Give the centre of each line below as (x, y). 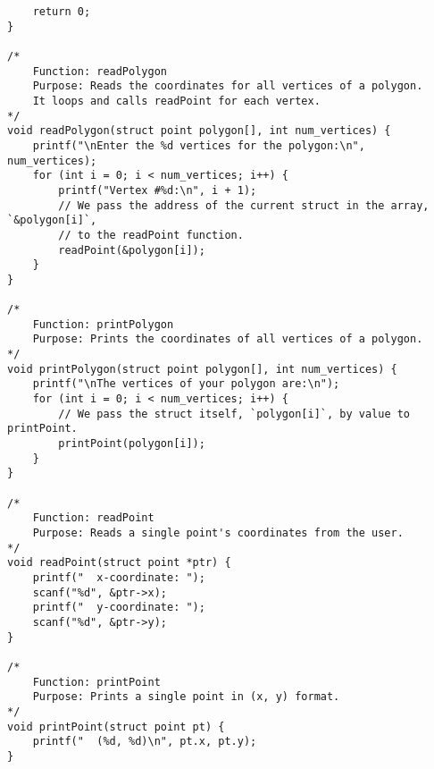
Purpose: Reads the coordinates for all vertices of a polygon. (228, 86)
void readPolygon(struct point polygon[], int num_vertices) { (199, 131)
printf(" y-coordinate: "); (119, 608)
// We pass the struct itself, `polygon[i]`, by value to (234, 414)
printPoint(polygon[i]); (132, 444)
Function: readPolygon (100, 71)
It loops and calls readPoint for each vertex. (176, 101)
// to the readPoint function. (151, 235)
